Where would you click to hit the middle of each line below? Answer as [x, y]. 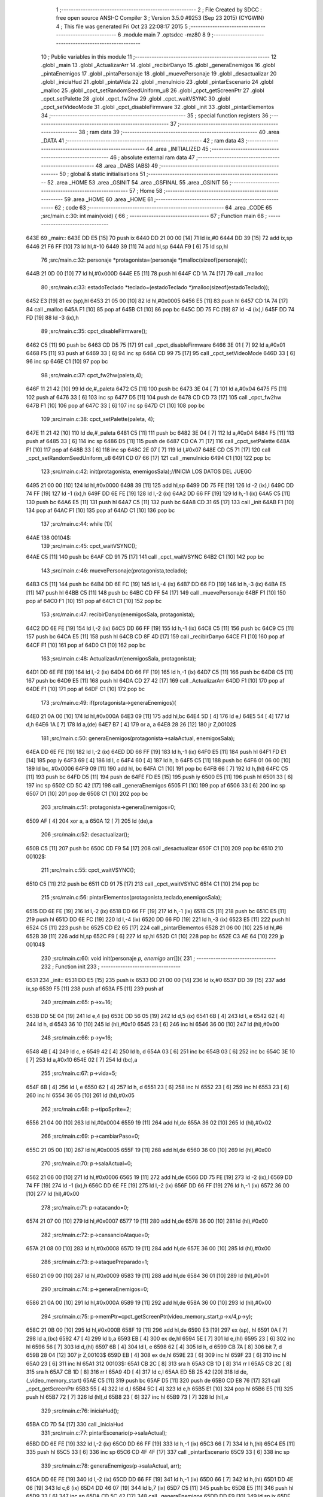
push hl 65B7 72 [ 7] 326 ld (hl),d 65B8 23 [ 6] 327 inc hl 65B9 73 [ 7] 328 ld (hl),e [127, 1397]
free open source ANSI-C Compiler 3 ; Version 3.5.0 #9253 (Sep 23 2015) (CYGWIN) [160, 18]
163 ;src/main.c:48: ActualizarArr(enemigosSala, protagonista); [119, 658]
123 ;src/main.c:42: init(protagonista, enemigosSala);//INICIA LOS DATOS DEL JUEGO [147, 472]
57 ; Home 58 [146, 191]
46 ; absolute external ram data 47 [152, 157]
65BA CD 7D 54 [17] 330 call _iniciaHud [75, 1425]
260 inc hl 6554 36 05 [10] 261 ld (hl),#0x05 [80, 1095]
